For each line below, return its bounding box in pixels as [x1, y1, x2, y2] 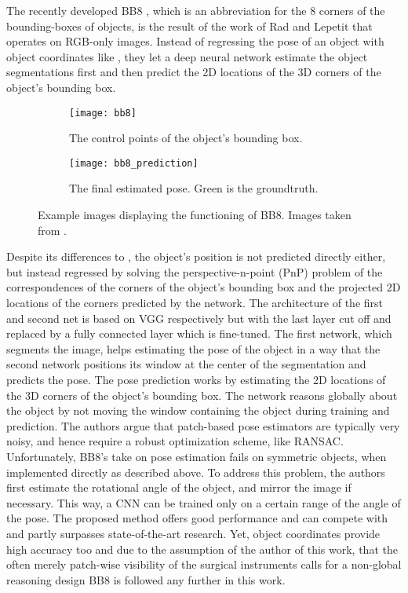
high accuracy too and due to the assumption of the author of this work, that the [6, 540, 398, 557]
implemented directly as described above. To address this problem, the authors [6, 463, 385, 480]
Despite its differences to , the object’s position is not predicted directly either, [6, 248, 386, 265]
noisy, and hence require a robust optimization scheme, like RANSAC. [6, 433, 344, 449]
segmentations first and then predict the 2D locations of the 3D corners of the [6, 64, 381, 80]
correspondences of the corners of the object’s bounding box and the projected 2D [6, 279, 401, 295]
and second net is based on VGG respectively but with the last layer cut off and [6, 309, 392, 326]
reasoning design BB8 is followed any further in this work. [6, 571, 286, 588]
